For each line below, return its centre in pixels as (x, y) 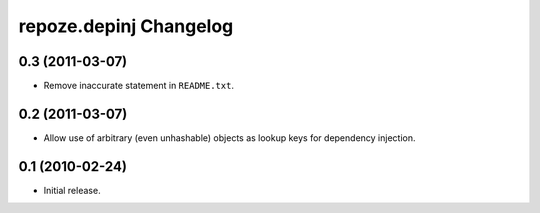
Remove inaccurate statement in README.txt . (139, 86)
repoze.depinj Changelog (126, 26)
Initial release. (72, 190)
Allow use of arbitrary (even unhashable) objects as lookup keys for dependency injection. (229, 137)
